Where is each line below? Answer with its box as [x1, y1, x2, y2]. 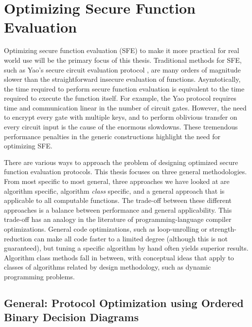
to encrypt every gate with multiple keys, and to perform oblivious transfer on [4, 112, 237, 122]
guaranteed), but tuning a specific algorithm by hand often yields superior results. [4, 243, 249, 253]
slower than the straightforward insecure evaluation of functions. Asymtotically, [4, 74, 241, 84]
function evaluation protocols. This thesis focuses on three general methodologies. [4, 166, 247, 177]
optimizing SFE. [4, 141, 53, 151]
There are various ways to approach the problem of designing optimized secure [4, 157, 238, 167]
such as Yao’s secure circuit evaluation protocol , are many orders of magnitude [4, 64, 241, 74]
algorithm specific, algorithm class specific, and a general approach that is [4, 185, 225, 196]
